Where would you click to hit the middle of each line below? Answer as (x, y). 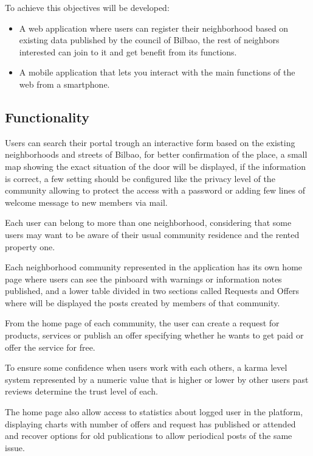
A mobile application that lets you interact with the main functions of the (157, 72)
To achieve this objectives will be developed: (87, 7)
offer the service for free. (50, 347)
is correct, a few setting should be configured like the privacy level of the (140, 178)
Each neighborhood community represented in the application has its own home (154, 267)
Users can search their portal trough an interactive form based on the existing (150, 142)
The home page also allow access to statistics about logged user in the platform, (154, 412)
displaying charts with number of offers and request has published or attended (150, 423)
